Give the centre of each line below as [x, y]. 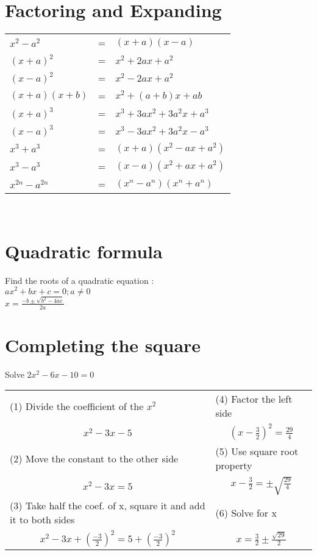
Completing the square [103, 345]
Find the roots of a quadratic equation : [80, 280]
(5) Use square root [257, 451]
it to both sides [42, 520]
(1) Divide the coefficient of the [77, 406]
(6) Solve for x [246, 512]
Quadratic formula [84, 251]
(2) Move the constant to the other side [94, 458]
